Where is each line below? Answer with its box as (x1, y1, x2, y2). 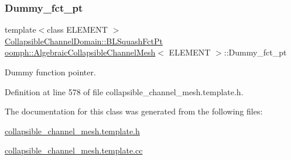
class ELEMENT (47, 23, 108, 36)
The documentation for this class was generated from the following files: (5, 105, 263, 117)
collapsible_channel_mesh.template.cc (5, 144, 143, 156)
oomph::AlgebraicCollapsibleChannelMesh (5, 46, 156, 58)
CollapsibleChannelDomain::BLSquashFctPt (5, 34, 163, 47)
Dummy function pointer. (5, 66, 96, 78)
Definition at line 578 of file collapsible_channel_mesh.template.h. (5, 85, 244, 98)
